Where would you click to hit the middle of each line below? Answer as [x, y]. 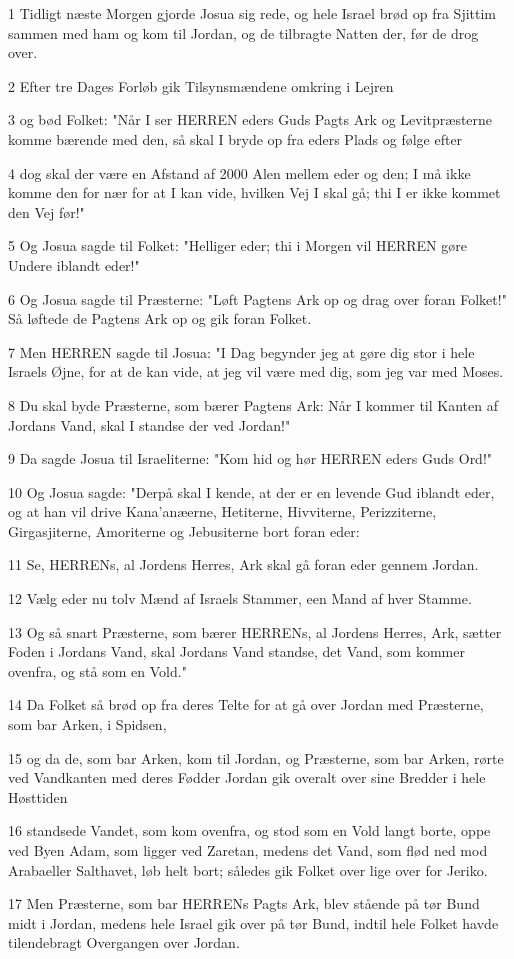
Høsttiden [38, 796]
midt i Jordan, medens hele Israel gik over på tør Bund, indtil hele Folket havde [253, 922]
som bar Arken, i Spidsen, [87, 724]
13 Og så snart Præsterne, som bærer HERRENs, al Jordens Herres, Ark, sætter [255, 631]
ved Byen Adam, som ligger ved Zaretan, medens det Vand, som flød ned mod [248, 850]
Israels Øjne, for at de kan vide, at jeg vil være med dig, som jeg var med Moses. [256, 371]
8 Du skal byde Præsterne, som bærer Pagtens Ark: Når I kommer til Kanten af [253, 404]
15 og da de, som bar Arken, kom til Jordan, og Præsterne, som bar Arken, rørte [256, 757]
